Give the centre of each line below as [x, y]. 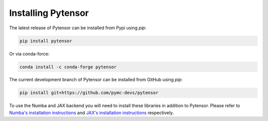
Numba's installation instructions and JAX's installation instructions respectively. [91, 113]
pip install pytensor [46, 41]
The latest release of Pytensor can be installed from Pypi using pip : [78, 28]
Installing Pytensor [49, 13]
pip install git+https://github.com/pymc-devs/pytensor [89, 93]
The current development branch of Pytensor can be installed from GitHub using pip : [96, 80]
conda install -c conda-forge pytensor [68, 67]
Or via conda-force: [29, 54]
